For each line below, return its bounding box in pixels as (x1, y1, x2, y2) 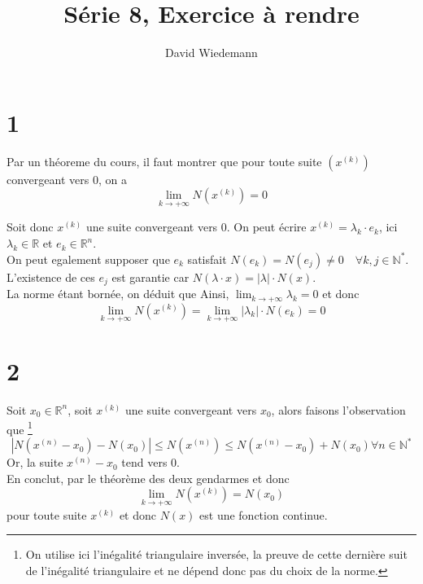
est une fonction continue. (199, 506, 328, 523)
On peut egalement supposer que (7, 250, 170, 267)
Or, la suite (7, 454, 63, 471)
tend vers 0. (121, 454, 180, 471)
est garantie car (111, 268, 190, 285)
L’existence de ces (7, 268, 95, 285)
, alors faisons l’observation (271, 401, 406, 418)
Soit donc (7, 218, 54, 235)
